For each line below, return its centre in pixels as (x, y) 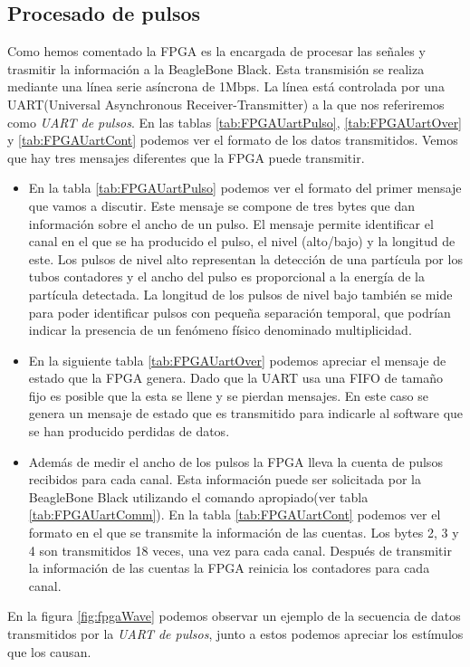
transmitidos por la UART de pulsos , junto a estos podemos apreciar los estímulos (235, 634)
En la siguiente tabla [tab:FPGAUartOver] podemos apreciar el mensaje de (237, 360)
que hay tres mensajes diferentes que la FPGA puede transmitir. (186, 157)
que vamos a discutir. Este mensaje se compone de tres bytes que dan (221, 205)
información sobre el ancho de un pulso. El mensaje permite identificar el (231, 223)
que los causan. (49, 651)
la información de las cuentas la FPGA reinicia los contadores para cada (229, 568)
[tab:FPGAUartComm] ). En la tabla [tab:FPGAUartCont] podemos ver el (235, 515)
